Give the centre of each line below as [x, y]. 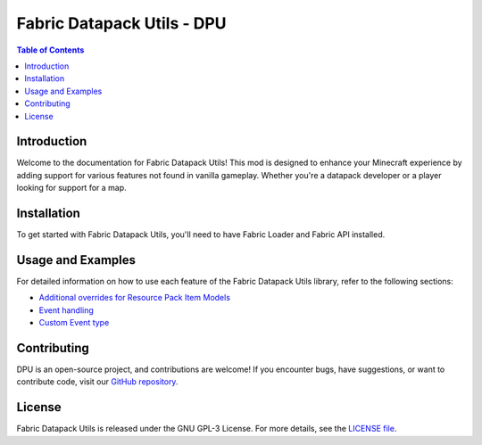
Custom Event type [74, 323]
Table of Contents [50, 50]
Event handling [66, 310]
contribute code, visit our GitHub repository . [97, 382]
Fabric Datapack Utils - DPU [121, 23]
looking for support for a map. [71, 188]
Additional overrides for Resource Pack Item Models [135, 298]
